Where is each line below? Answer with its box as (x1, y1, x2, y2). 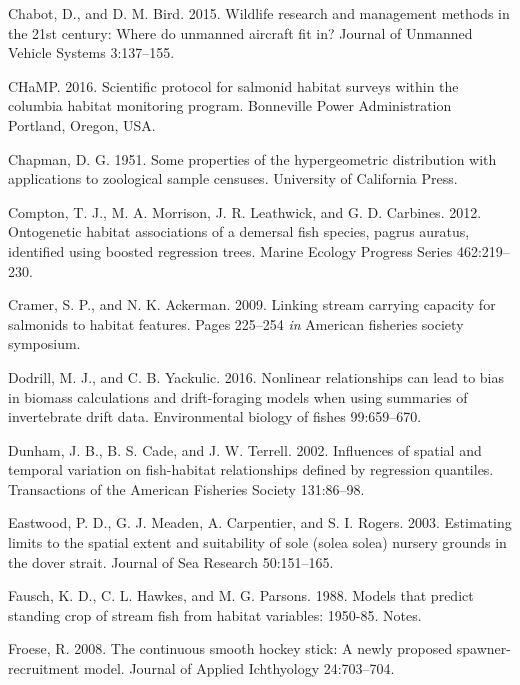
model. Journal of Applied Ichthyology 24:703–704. (83, 658, 395, 679)
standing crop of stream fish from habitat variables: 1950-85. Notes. (8, 604, 422, 625)
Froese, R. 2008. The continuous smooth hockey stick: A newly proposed (8, 638, 453, 659)
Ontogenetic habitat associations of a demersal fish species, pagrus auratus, (8, 221, 470, 242)
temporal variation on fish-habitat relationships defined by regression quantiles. (8, 459, 494, 480)
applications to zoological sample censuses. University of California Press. (8, 168, 458, 189)
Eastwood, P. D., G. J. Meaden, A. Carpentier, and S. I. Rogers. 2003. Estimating (8, 512, 512, 533)
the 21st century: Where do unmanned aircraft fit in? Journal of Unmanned (8, 22, 473, 43)
